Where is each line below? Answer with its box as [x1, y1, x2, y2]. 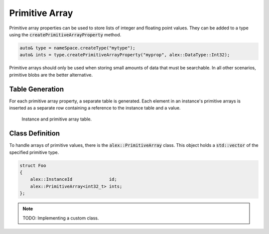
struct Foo [19, 162, 46, 168]
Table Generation [9, 85, 64, 93]
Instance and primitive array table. [21, 116, 92, 122]
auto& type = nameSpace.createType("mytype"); [19, 45, 135, 51]
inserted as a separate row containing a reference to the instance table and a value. [9, 105, 181, 111]
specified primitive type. [9, 149, 59, 155]
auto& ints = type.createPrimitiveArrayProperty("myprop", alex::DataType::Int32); [19, 52, 230, 58]
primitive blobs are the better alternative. [9, 72, 93, 78]
